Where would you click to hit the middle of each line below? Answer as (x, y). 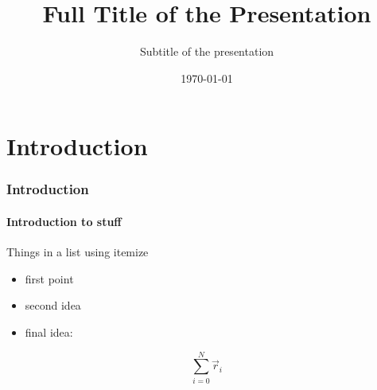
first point (49, 278)
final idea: (49, 331)
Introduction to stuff (64, 221)
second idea (53, 305)
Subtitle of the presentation (207, 51)
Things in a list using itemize (78, 252)
